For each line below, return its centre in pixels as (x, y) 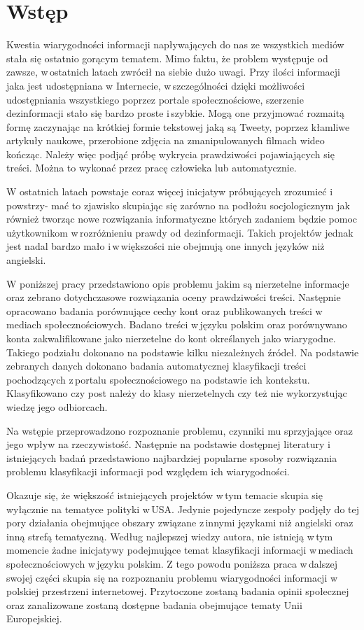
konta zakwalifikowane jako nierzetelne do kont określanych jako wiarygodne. (171, 338)
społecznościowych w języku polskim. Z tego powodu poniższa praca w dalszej (172, 563)
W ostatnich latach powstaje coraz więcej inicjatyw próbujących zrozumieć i (170, 191)
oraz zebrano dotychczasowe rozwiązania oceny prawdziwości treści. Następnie (174, 297)
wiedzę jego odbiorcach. (57, 406)
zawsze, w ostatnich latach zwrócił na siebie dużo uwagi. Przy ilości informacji (174, 72)
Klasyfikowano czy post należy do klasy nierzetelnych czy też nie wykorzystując (177, 393)
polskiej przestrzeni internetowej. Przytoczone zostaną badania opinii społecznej (178, 591)
